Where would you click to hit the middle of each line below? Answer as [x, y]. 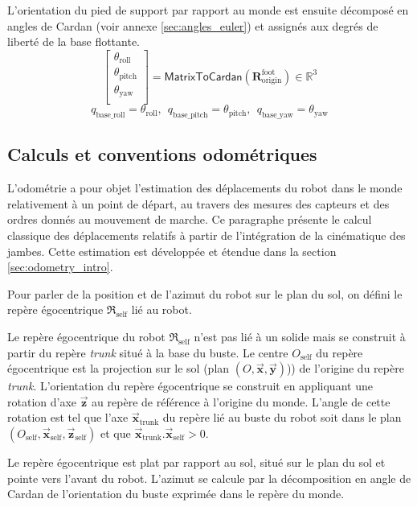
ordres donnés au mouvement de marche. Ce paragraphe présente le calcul [190, 219]
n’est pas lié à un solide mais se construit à [300, 337]
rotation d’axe [42, 401]
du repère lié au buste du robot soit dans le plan [282, 417]
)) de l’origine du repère [345, 368]
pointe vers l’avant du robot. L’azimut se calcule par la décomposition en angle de [209, 478]
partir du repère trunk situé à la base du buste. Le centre [148, 352]
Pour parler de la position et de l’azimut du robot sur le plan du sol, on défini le [205, 293]
